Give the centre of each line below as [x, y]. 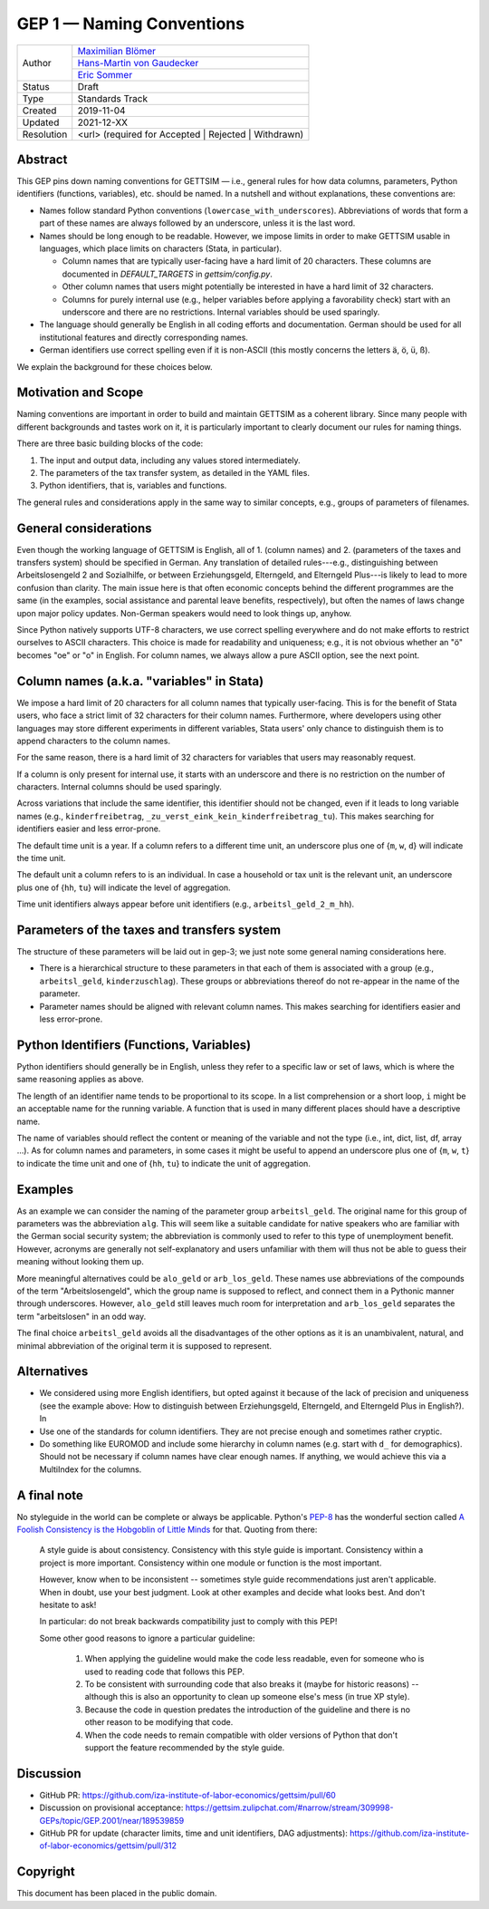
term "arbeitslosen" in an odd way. [81, 1316]
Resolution [45, 134]
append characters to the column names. [94, 741]
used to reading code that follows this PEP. [164, 1672]
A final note [50, 1495]
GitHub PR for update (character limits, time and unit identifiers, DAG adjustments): [194, 1833]
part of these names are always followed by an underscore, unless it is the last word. [197, 223]
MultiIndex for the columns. [91, 1469]
